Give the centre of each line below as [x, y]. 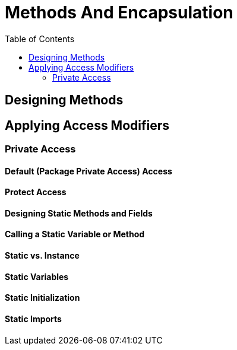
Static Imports [33, 319]
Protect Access [36, 192]
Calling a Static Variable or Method [75, 234]
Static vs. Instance [42, 256]
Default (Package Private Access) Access [89, 171]
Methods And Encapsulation [119, 12]
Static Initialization [42, 298]
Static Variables [37, 276]
